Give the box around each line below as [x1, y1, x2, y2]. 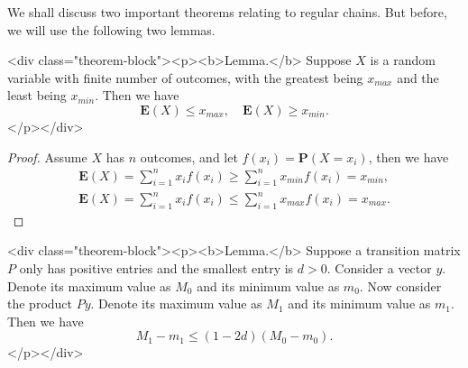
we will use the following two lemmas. [7, 20, 216, 39]
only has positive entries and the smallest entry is [19, 259, 294, 277]
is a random [370, 51, 436, 69]
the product [7, 294, 73, 313]
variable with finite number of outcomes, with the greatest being [7, 68, 363, 87]
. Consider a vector [326, 259, 432, 277]
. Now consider [359, 276, 442, 295]
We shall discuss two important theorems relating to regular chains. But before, [7, 3, 447, 21]
